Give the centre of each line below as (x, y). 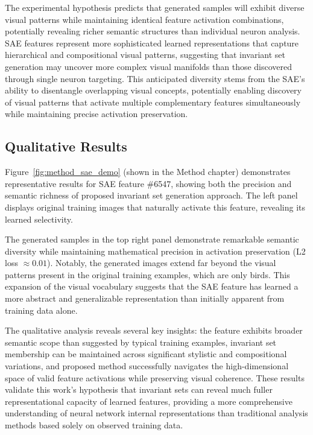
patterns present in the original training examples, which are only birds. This (147, 274)
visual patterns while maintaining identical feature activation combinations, (144, 19)
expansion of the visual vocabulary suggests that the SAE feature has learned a (152, 286)
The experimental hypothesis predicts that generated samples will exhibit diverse (155, 7)
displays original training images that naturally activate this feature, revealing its (155, 207)
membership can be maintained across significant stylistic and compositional (146, 354)
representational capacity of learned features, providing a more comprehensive (149, 401)
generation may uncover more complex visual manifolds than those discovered (149, 66)
